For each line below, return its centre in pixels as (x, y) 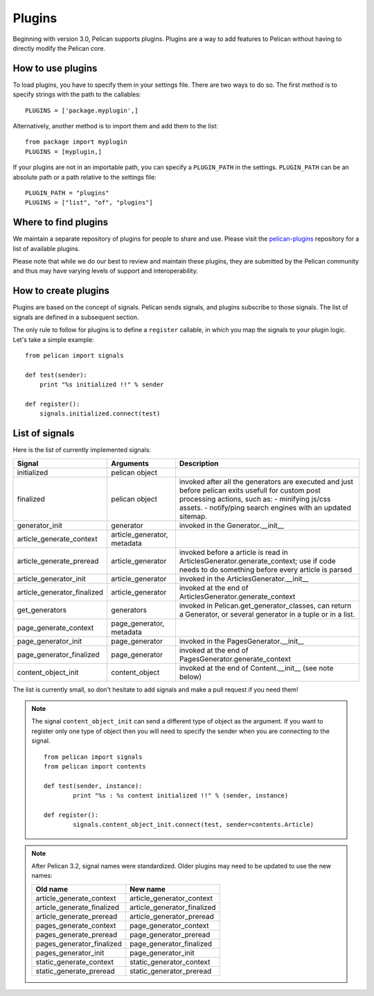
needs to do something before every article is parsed (266, 569)
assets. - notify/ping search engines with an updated (265, 508)
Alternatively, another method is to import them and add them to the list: (115, 126)
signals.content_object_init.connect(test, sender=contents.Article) (194, 825)
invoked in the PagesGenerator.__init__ (242, 641)
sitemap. (193, 516)
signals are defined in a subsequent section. (76, 317)
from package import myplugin (77, 142)
